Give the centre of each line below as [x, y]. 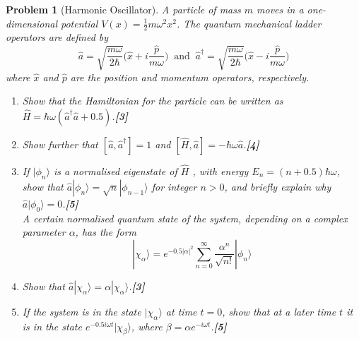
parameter [44, 232]
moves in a [280, 9]
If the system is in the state [82, 311]
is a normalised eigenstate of [115, 171]
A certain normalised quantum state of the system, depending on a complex [185, 218]
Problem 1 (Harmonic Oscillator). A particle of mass [123, 9]
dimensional [31, 23]
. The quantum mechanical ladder [249, 23]
